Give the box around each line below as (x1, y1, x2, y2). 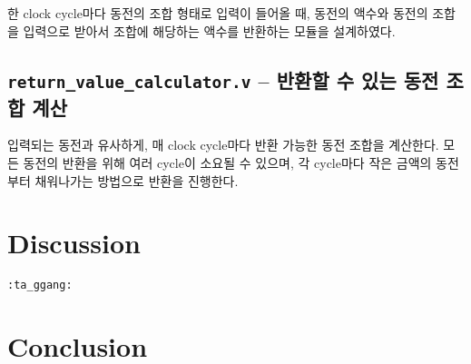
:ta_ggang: (7, 279, 73, 292)
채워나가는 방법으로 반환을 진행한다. (34, 171, 239, 190)
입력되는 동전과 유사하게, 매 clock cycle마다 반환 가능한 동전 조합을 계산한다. (7, 135, 439, 154)
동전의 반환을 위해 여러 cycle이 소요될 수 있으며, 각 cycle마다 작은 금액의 (23, 152, 432, 172)
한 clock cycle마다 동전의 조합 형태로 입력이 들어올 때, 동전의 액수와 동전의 (7, 4, 428, 22)
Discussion (7, 224, 141, 261)
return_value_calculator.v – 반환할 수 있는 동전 (7, 65, 439, 93)
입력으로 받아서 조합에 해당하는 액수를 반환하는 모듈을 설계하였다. (23, 21, 396, 40)
